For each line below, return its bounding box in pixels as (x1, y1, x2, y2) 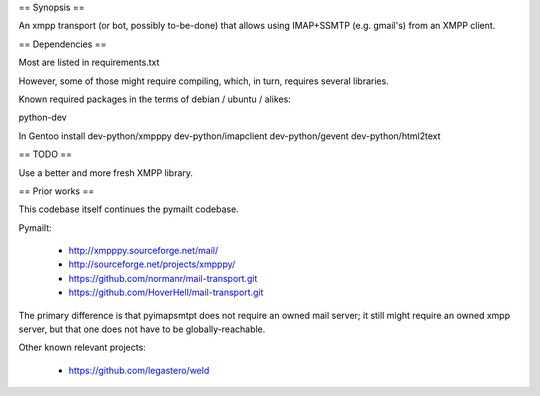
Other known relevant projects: (18, 341, 147, 354)
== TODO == (18, 148, 73, 160)
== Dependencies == (18, 38, 107, 50)
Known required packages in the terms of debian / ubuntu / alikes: (18, 93, 292, 105)
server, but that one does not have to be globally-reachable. (18, 323, 266, 335)
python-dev (18, 111, 67, 124)
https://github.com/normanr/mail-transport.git (68, 272, 258, 284)
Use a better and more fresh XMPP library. (18, 166, 194, 179)
